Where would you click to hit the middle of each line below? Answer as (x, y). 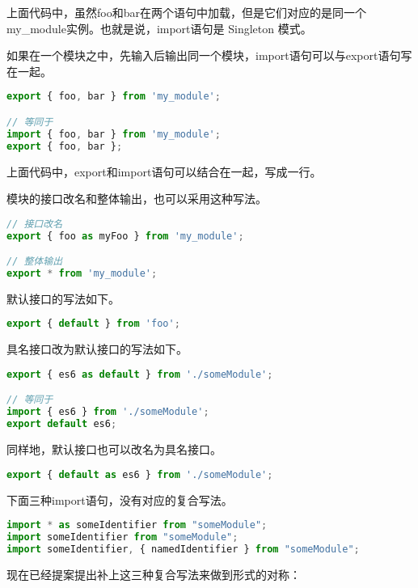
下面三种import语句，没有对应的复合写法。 (120, 499)
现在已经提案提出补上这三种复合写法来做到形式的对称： (154, 574)
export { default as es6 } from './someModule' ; (140, 474)
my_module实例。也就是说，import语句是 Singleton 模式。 (159, 28)
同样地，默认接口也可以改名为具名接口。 (114, 449)
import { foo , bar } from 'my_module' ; (114, 134)
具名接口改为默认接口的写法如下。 (97, 349)
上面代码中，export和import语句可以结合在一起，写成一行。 (164, 171)
